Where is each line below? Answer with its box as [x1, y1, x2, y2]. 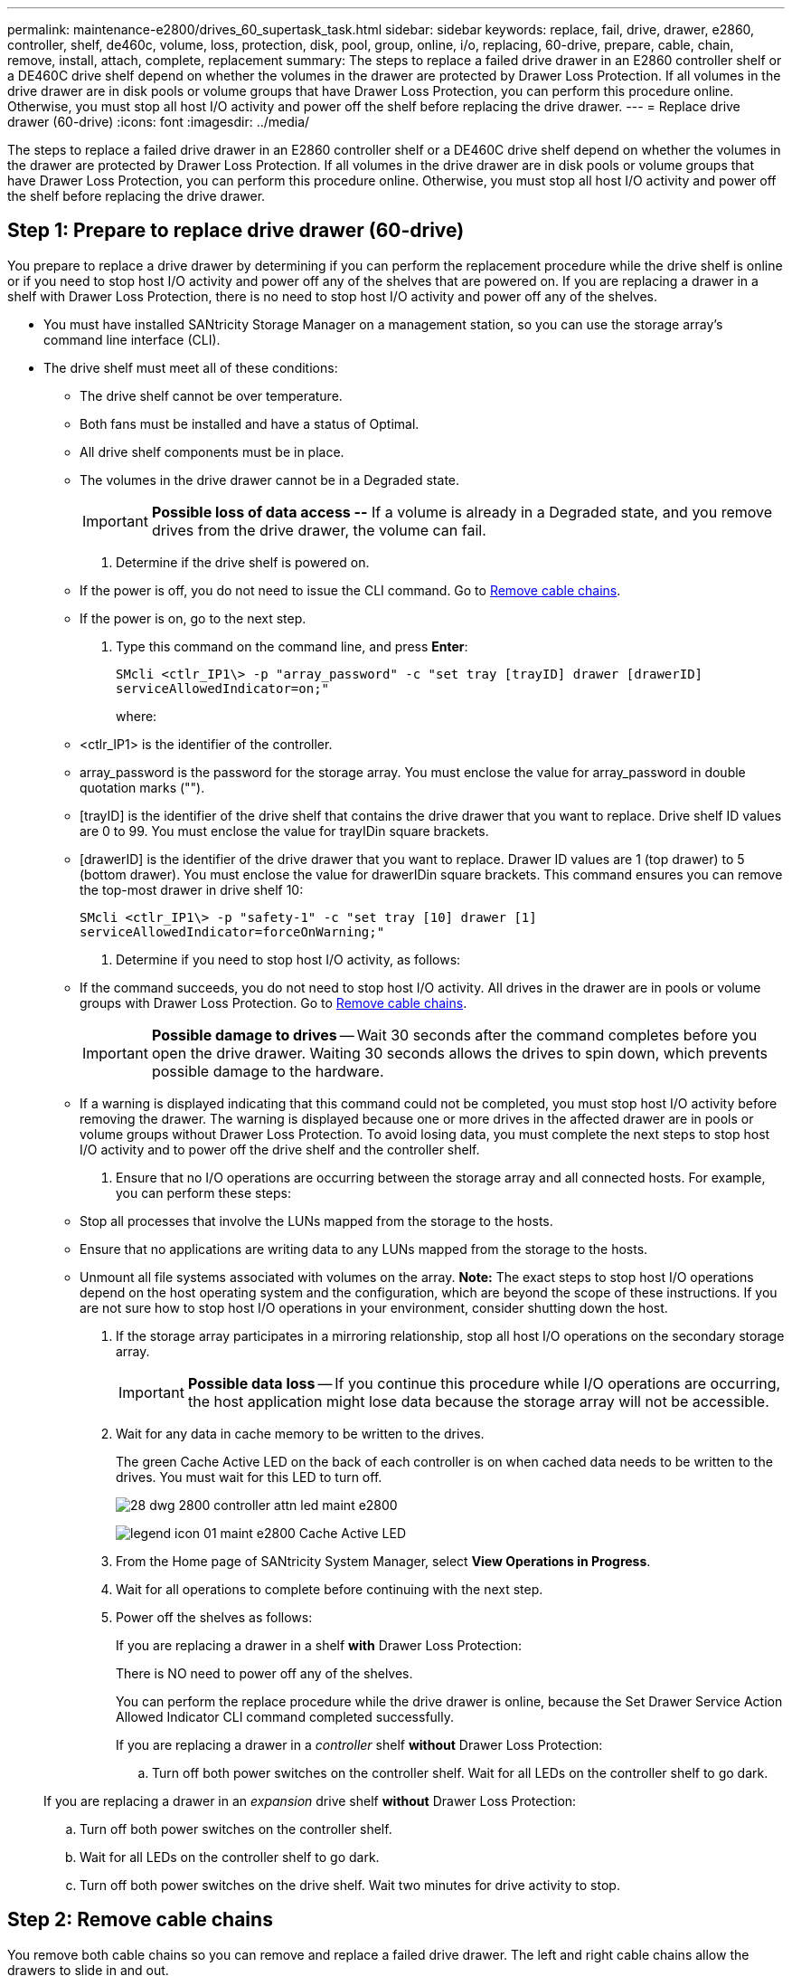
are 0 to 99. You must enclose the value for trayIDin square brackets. [80, 822, 489, 839]
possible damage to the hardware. [151, 1061, 384, 1080]
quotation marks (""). [80, 779, 205, 795]
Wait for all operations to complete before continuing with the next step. [116, 1581, 543, 1597]
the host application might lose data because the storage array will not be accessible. [187, 1392, 769, 1411]
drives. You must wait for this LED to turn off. [116, 1468, 382, 1485]
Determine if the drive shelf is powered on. [116, 554, 370, 570]
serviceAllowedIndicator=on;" [116, 680, 330, 696]
